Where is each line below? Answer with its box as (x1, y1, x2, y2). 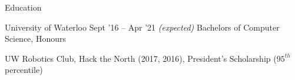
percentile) (5, 64, 43, 76)
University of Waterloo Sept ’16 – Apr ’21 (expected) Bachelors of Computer (5, 21, 280, 33)
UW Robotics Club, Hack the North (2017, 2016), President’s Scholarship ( (5, 52, 277, 64)
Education (5, 1, 42, 13)
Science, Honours (5, 32, 66, 45)
